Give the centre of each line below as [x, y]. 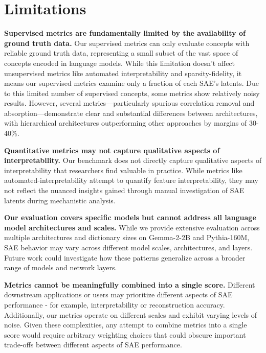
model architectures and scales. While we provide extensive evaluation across [132, 227]
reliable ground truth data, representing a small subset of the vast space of [121, 53]
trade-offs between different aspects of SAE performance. [93, 345]
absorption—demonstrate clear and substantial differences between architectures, [131, 113]
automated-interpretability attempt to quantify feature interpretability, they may [131, 180]
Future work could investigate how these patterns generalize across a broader [125, 257]
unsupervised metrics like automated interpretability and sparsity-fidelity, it [123, 73]
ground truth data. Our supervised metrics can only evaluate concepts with [127, 43]
